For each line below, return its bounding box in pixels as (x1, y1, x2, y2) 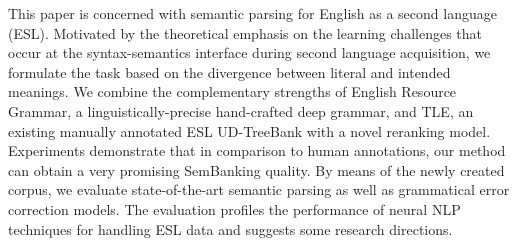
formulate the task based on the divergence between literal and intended (8, 61, 451, 82)
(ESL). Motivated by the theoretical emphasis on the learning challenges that (8, 22, 482, 43)
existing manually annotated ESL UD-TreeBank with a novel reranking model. (8, 120, 491, 141)
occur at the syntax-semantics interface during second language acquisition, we (8, 42, 491, 63)
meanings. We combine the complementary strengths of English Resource (8, 81, 457, 102)
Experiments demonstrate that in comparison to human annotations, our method (8, 140, 506, 161)
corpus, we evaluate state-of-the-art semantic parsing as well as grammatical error (8, 179, 510, 200)
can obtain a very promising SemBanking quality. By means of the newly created (8, 159, 505, 180)
